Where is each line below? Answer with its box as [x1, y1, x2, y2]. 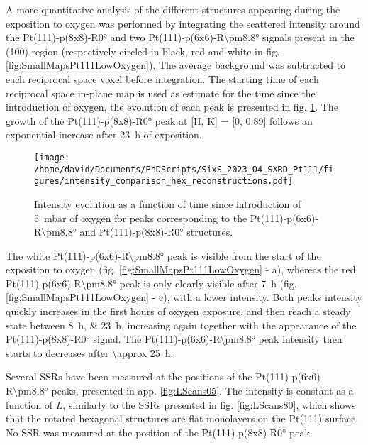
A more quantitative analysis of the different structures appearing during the [6, 2, 340, 16]
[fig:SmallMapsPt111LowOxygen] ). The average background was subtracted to [6, 57, 346, 72]
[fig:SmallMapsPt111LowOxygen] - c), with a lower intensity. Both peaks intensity [6, 290, 362, 304]
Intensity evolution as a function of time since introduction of [34, 196, 301, 211]
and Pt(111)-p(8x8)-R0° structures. [79, 224, 233, 239]
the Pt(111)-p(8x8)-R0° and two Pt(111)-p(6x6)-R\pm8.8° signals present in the [6, 30, 355, 45]
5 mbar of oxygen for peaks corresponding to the [34, 210, 247, 225]
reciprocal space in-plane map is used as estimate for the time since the [6, 85, 316, 100]
